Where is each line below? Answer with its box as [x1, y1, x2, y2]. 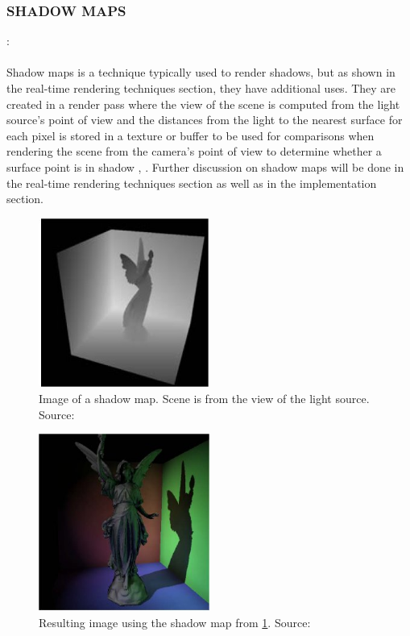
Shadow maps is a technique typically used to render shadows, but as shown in [6, 64, 396, 81]
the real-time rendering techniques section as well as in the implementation [6, 174, 377, 191]
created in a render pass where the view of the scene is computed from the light [6, 95, 400, 112]
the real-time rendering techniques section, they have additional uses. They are [6, 80, 396, 96]
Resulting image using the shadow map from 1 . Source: [39, 614, 311, 631]
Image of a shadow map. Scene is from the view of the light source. [39, 390, 370, 407]
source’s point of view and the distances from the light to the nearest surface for [6, 111, 403, 128]
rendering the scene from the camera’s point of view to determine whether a [6, 143, 382, 160]
